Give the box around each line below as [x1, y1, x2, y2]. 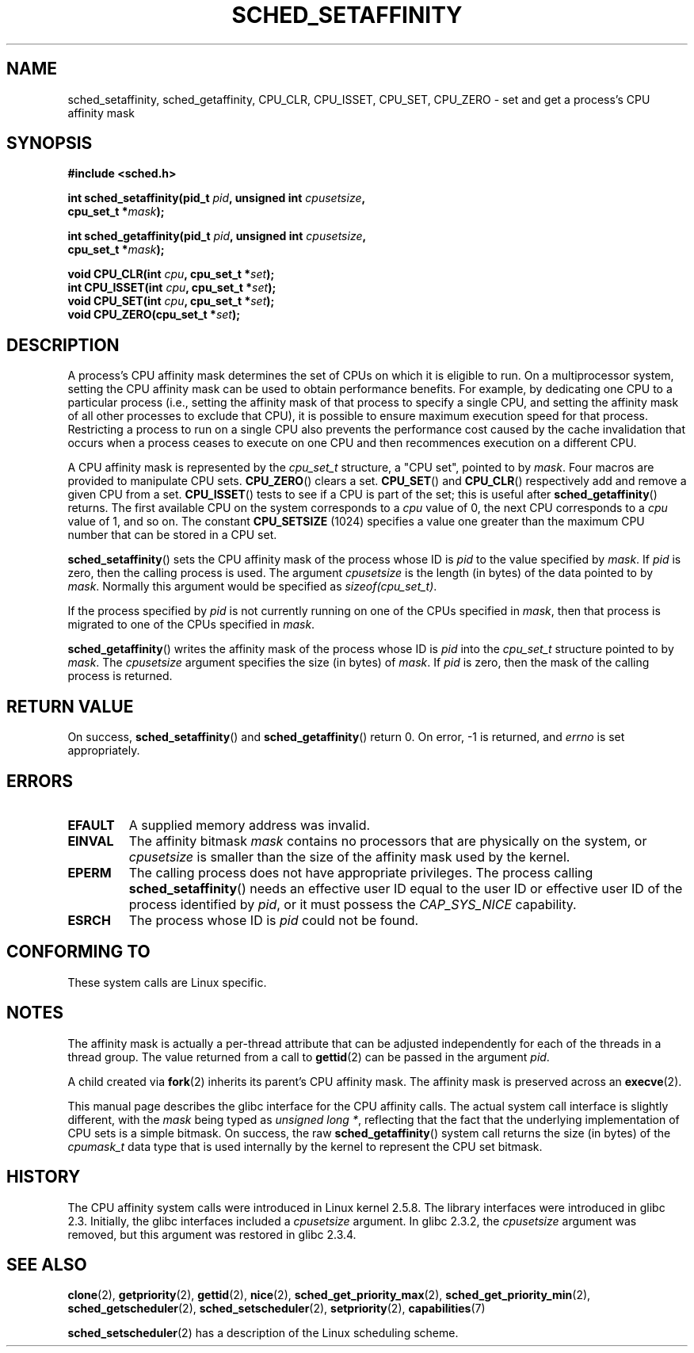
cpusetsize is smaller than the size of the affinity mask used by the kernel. [128, 848, 570, 865]
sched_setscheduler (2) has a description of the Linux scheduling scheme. [67, 1326, 459, 1340]
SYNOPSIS [6, 133, 93, 154]
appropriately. [67, 743, 140, 758]
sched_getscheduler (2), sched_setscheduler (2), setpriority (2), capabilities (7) [67, 1301, 486, 1316]
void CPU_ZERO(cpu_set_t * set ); [67, 308, 241, 322]
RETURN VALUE [6, 696, 134, 717]
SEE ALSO [6, 1254, 87, 1275]
